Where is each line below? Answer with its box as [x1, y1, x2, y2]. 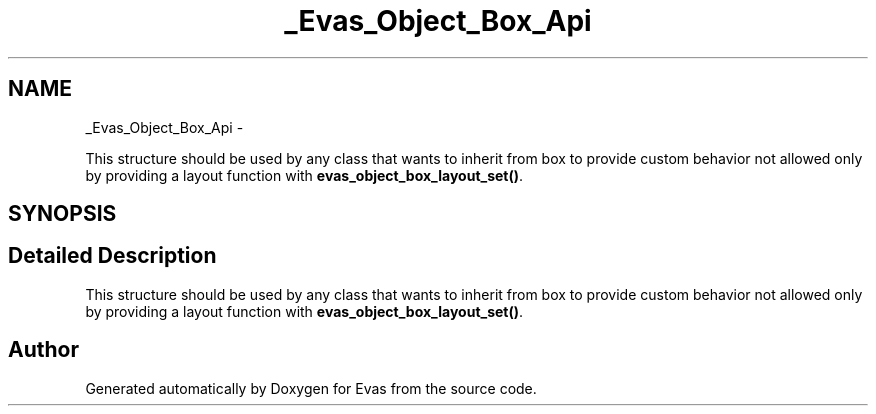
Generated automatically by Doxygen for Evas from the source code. [85, 379, 537, 397]
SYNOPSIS [8, 201, 117, 227]
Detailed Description [8, 243, 217, 269]
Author [8, 337, 79, 363]
